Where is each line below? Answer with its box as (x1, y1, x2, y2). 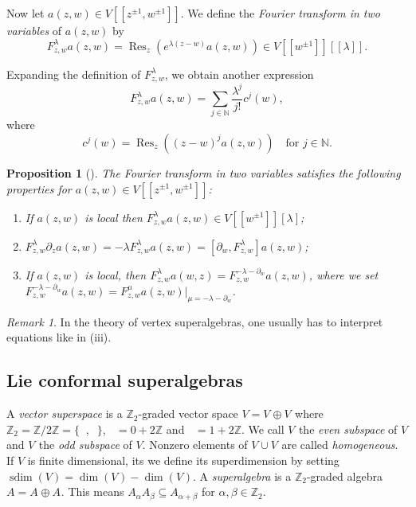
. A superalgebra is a (193, 467, 292, 484)
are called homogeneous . (281, 436, 398, 453)
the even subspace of (298, 420, 398, 437)
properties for (6, 180, 72, 197)
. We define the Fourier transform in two (180, 5, 380, 21)
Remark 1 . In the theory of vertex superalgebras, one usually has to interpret (6, 313, 383, 330)
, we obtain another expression (164, 65, 314, 82)
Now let (6, 5, 45, 21)
